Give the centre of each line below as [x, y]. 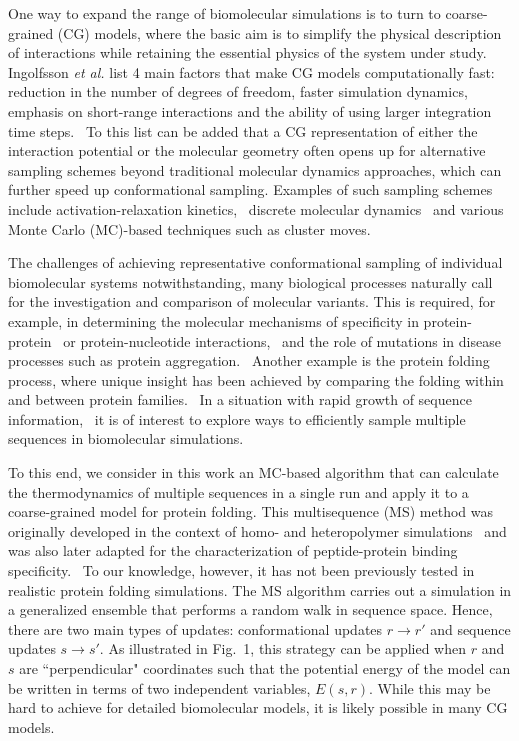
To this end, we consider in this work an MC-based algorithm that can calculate [253, 472]
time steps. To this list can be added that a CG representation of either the [243, 130]
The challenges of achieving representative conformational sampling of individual [255, 262]
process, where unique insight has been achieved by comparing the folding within [256, 379]
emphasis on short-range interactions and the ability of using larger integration [250, 110]
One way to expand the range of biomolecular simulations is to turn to [224, 13]
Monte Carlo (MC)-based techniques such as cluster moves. [189, 228]
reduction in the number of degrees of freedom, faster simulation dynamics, [238, 91]
